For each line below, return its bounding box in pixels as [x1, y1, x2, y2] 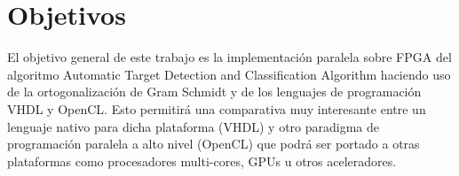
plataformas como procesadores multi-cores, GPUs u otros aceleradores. [7, 151, 397, 170]
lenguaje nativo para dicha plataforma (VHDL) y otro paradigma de [7, 117, 380, 135]
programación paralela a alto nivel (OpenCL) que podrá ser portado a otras [7, 134, 420, 153]
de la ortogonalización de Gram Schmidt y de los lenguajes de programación [7, 82, 422, 101]
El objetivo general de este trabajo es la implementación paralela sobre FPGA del [7, 48, 452, 66]
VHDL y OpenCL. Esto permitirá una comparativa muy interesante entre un [7, 99, 426, 118]
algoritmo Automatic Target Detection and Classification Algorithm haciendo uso [7, 65, 451, 83]
